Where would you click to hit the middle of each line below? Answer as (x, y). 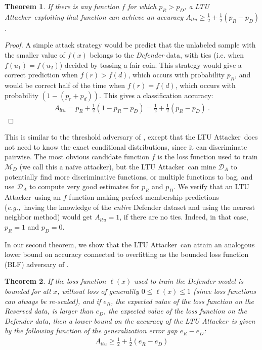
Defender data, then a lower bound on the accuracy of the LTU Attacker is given (130, 320)
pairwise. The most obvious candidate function (77, 157)
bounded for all (28, 291)
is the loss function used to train (208, 157)
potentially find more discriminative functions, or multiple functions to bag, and (129, 176)
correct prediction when (41, 75)
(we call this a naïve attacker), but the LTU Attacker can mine (118, 166)
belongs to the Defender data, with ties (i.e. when (167, 54)
